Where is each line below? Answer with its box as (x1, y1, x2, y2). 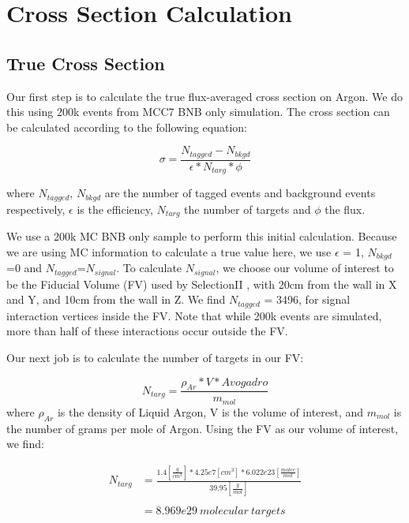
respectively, (6, 200, 66, 217)
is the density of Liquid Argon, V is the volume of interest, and (57, 403, 364, 420)
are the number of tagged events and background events (104, 185, 376, 201)
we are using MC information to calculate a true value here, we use (6, 243, 332, 260)
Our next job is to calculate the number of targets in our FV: (6, 349, 304, 365)
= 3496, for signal (264, 291, 351, 308)
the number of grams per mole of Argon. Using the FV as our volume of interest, (6, 420, 399, 436)
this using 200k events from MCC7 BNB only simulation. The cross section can (6, 103, 390, 120)
